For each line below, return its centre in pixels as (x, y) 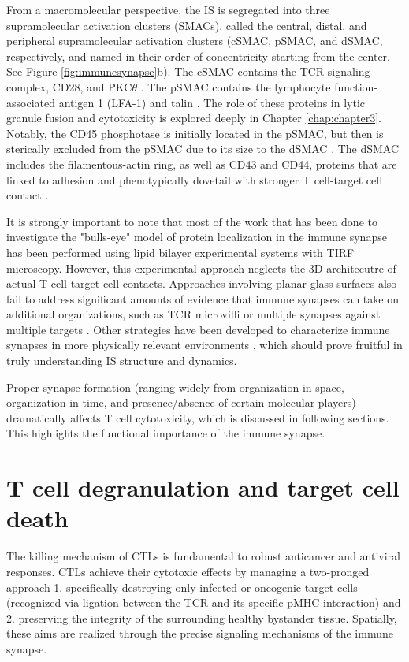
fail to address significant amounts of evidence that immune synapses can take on (203, 298)
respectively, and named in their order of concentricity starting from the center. (198, 56)
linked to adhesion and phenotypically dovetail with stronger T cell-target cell (195, 179)
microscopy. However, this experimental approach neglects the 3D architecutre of (201, 268)
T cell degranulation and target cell (203, 487)
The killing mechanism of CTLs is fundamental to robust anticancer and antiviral (203, 556)
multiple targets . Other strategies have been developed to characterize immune (198, 329)
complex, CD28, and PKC (69, 86)
